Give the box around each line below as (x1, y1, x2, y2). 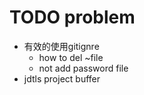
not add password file (38, 62, 129, 74)
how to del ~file (38, 51, 104, 63)
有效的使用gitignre (23, 40, 100, 52)
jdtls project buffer (23, 72, 101, 85)
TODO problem (9, 6, 136, 29)
